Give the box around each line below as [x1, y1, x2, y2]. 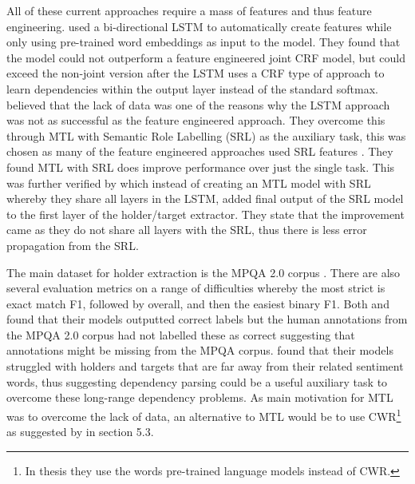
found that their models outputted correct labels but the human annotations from [6, 311, 408, 327]
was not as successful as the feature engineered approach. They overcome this [6, 112, 385, 129]
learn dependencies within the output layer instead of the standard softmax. [6, 80, 378, 97]
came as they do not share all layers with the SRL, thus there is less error [6, 221, 367, 238]
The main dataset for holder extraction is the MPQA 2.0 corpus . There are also [6, 264, 401, 280]
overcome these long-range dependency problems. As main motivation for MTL [6, 389, 393, 406]
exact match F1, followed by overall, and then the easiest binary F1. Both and [6, 295, 389, 311]
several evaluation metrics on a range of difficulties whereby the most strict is [6, 280, 385, 296]
